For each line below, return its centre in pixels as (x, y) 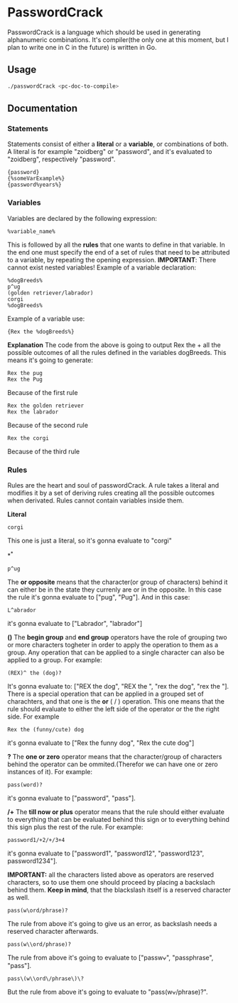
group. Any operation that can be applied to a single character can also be (116, 652)
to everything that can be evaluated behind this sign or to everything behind (118, 819)
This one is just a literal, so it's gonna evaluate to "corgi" (90, 540)
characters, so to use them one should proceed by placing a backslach (111, 882)
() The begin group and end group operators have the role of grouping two (117, 637)
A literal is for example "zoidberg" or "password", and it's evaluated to (110, 152)
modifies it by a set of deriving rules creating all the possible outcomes (111, 493)
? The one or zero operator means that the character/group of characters (115, 756)
